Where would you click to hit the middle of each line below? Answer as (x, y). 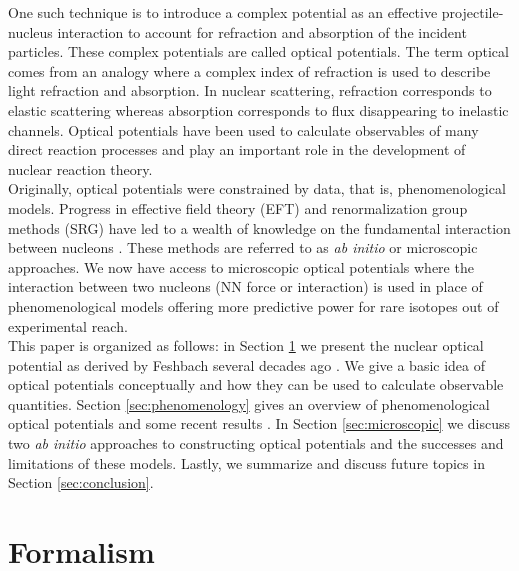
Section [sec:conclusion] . (81, 482)
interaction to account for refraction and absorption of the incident (262, 31)
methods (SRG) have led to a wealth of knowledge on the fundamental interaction (259, 227)
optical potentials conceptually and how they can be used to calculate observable (256, 384)
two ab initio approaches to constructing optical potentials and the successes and (256, 443)
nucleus (30, 31)
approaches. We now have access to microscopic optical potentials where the (241, 266)
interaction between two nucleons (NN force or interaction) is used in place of (245, 286)
